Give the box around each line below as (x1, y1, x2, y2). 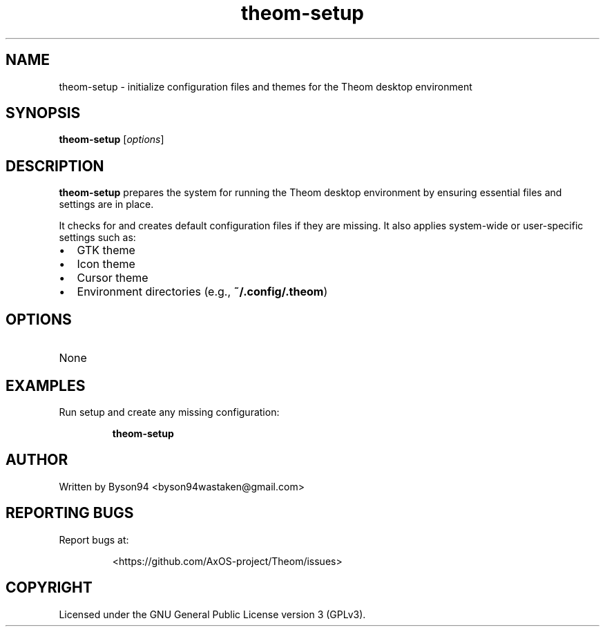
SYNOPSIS (6, 104, 81, 122)
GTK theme (77, 243, 135, 258)
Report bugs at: (59, 533, 129, 546)
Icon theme (77, 257, 135, 271)
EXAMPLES (6, 376, 86, 394)
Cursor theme (77, 271, 148, 285)
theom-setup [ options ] (59, 133, 164, 146)
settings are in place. (59, 198, 154, 211)
